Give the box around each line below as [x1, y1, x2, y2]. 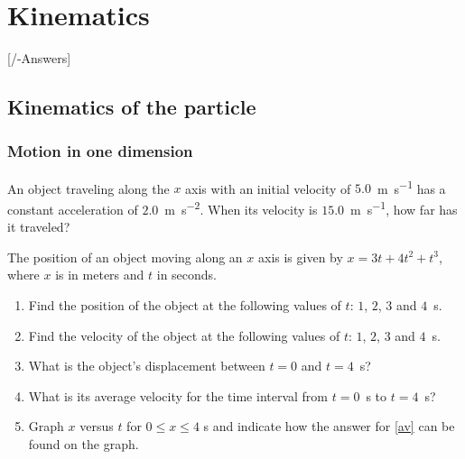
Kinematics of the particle [7, 93, 256, 121]
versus [79, 417, 114, 436]
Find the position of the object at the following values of [28, 296, 341, 314]
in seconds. [156, 265, 218, 284]
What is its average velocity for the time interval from [28, 386, 329, 405]
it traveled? [7, 217, 70, 236]
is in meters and [55, 265, 144, 284]
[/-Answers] [7, 49, 71, 68]
